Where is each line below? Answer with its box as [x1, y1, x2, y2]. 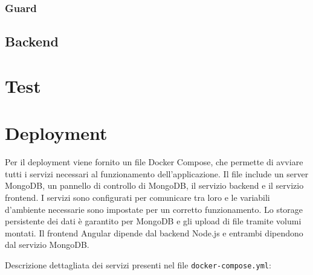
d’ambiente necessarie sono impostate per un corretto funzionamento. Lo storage [5, 203, 303, 215]
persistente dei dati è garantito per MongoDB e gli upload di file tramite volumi [5, 215, 302, 227]
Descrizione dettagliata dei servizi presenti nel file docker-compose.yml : [5, 258, 271, 271]
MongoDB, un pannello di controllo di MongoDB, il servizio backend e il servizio [5, 179, 304, 192]
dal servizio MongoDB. [5, 238, 89, 251]
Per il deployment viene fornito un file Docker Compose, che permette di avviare [5, 156, 303, 168]
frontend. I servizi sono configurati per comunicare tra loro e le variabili [5, 191, 270, 203]
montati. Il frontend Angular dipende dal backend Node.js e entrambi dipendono [5, 226, 303, 239]
